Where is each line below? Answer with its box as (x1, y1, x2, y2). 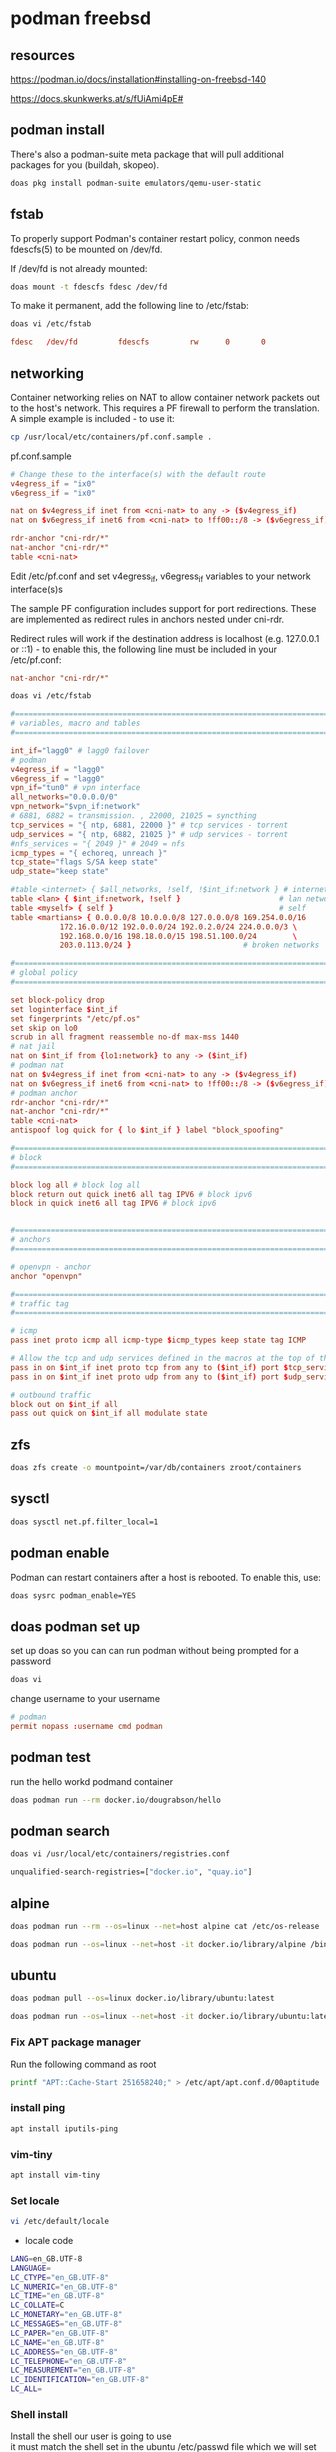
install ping (10, 2101, 66, 2115)
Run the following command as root (10, 2058, 157, 2070)
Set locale (10, 2193, 60, 2207)
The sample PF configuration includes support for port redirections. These (10, 602, 317, 614)
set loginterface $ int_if (10, 1004, 118, 1014)
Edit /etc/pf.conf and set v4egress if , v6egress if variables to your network (10, 570, 312, 584)
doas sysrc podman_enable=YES (10, 1590, 137, 1601)
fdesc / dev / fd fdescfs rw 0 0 (10, 337, 267, 347)
